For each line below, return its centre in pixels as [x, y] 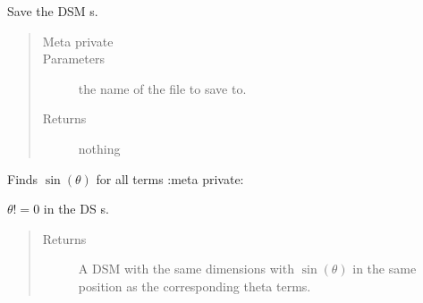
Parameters [73, 59]
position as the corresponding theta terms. [195, 286]
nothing [99, 148]
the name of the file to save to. [162, 88]
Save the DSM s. [53, 11]
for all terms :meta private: [170, 178]
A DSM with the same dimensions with [186, 269]
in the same [385, 269]
